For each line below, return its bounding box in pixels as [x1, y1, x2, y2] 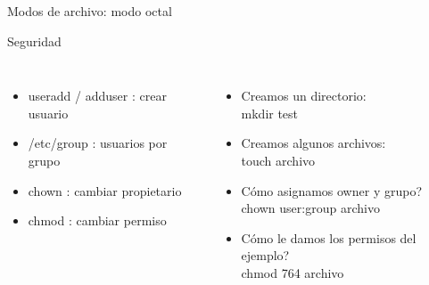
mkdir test [241, 103, 299, 122]
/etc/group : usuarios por [28, 134, 168, 152]
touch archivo [241, 151, 316, 169]
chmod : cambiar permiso [28, 211, 167, 230]
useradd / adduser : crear [28, 86, 167, 105]
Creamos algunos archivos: [241, 134, 386, 152]
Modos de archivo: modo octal [7, 2, 172, 20]
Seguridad [7, 31, 62, 50]
